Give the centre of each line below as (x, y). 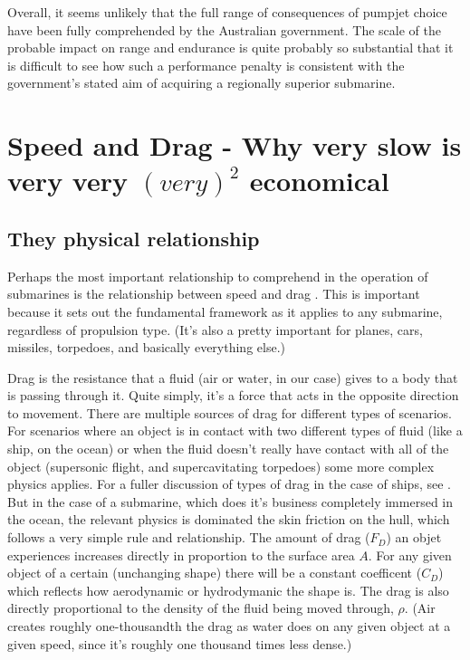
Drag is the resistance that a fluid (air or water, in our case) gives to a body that (233, 377)
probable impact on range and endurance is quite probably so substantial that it (230, 48)
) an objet (414, 537)
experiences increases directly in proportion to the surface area (181, 555)
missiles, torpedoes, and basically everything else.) (146, 347)
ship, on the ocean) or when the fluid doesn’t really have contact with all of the (228, 449)
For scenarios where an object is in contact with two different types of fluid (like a (235, 430)
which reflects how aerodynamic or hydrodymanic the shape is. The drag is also (228, 590)
